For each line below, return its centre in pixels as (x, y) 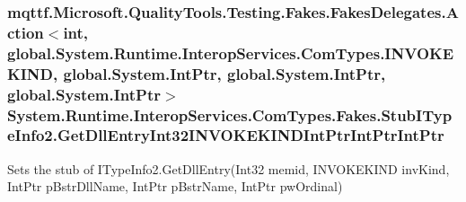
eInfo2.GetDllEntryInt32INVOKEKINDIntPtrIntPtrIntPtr (226, 135)
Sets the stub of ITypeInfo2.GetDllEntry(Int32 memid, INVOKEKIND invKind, (229, 168)
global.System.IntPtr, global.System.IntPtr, (224, 73)
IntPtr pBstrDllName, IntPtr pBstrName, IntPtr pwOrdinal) (175, 186)
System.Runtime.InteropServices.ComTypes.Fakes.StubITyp (230, 114)
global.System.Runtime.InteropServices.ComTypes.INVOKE (231, 53)
